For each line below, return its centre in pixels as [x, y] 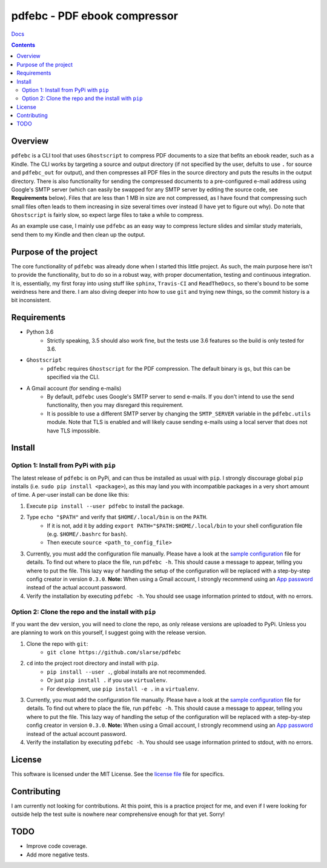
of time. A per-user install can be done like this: [70, 495]
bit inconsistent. [31, 300]
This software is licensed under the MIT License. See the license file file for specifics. [118, 774]
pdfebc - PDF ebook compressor [95, 16]
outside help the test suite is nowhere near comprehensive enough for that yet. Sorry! [118, 814]
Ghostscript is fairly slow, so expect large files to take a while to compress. [107, 215]
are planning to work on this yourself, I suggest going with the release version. [109, 632]
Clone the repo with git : [57, 644]
